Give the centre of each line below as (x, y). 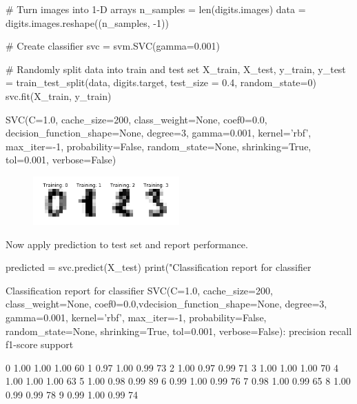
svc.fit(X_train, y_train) (59, 95)
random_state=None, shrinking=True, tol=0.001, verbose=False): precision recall (179, 331)
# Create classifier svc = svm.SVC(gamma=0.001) (113, 46)
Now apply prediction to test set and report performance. (127, 244)
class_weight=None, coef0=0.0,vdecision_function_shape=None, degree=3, (166, 304)
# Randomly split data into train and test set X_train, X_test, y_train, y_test (176, 69)
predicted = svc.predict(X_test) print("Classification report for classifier (159, 267)
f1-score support (40, 344)
